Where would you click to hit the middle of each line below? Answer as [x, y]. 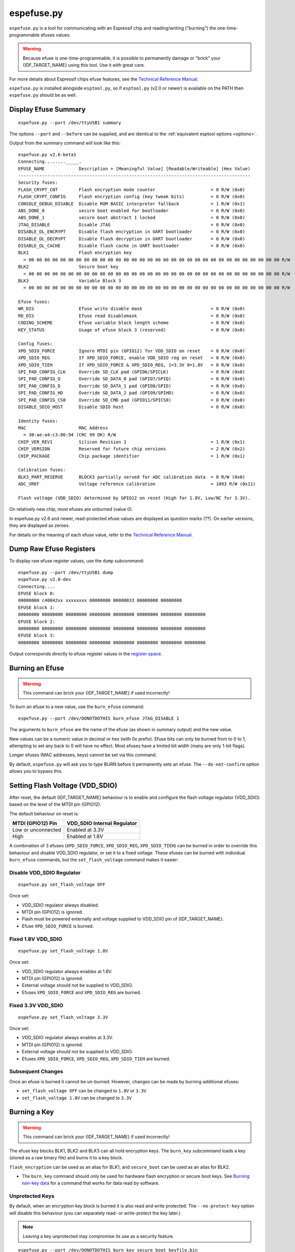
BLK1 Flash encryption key [75, 253]
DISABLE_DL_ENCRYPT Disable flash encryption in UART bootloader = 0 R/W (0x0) [132, 232]
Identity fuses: [38, 421]
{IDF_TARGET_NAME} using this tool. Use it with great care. [84, 65]
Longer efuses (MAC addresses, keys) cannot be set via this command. [83, 755]
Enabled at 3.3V [86, 830]
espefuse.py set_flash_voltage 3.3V [63, 1017]
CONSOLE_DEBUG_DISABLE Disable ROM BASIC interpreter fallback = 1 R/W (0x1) [132, 204]
